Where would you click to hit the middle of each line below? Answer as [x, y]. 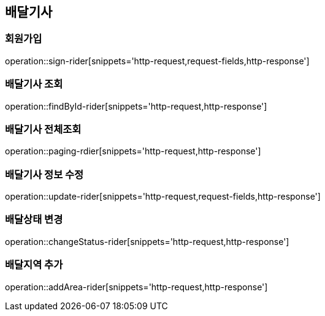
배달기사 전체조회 [43, 129]
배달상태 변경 [34, 220]
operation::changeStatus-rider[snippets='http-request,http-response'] [147, 241]
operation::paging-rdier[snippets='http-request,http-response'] [133, 151]
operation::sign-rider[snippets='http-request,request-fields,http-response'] [157, 61]
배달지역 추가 [34, 265]
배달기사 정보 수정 [44, 174]
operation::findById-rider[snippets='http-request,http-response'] [136, 106]
